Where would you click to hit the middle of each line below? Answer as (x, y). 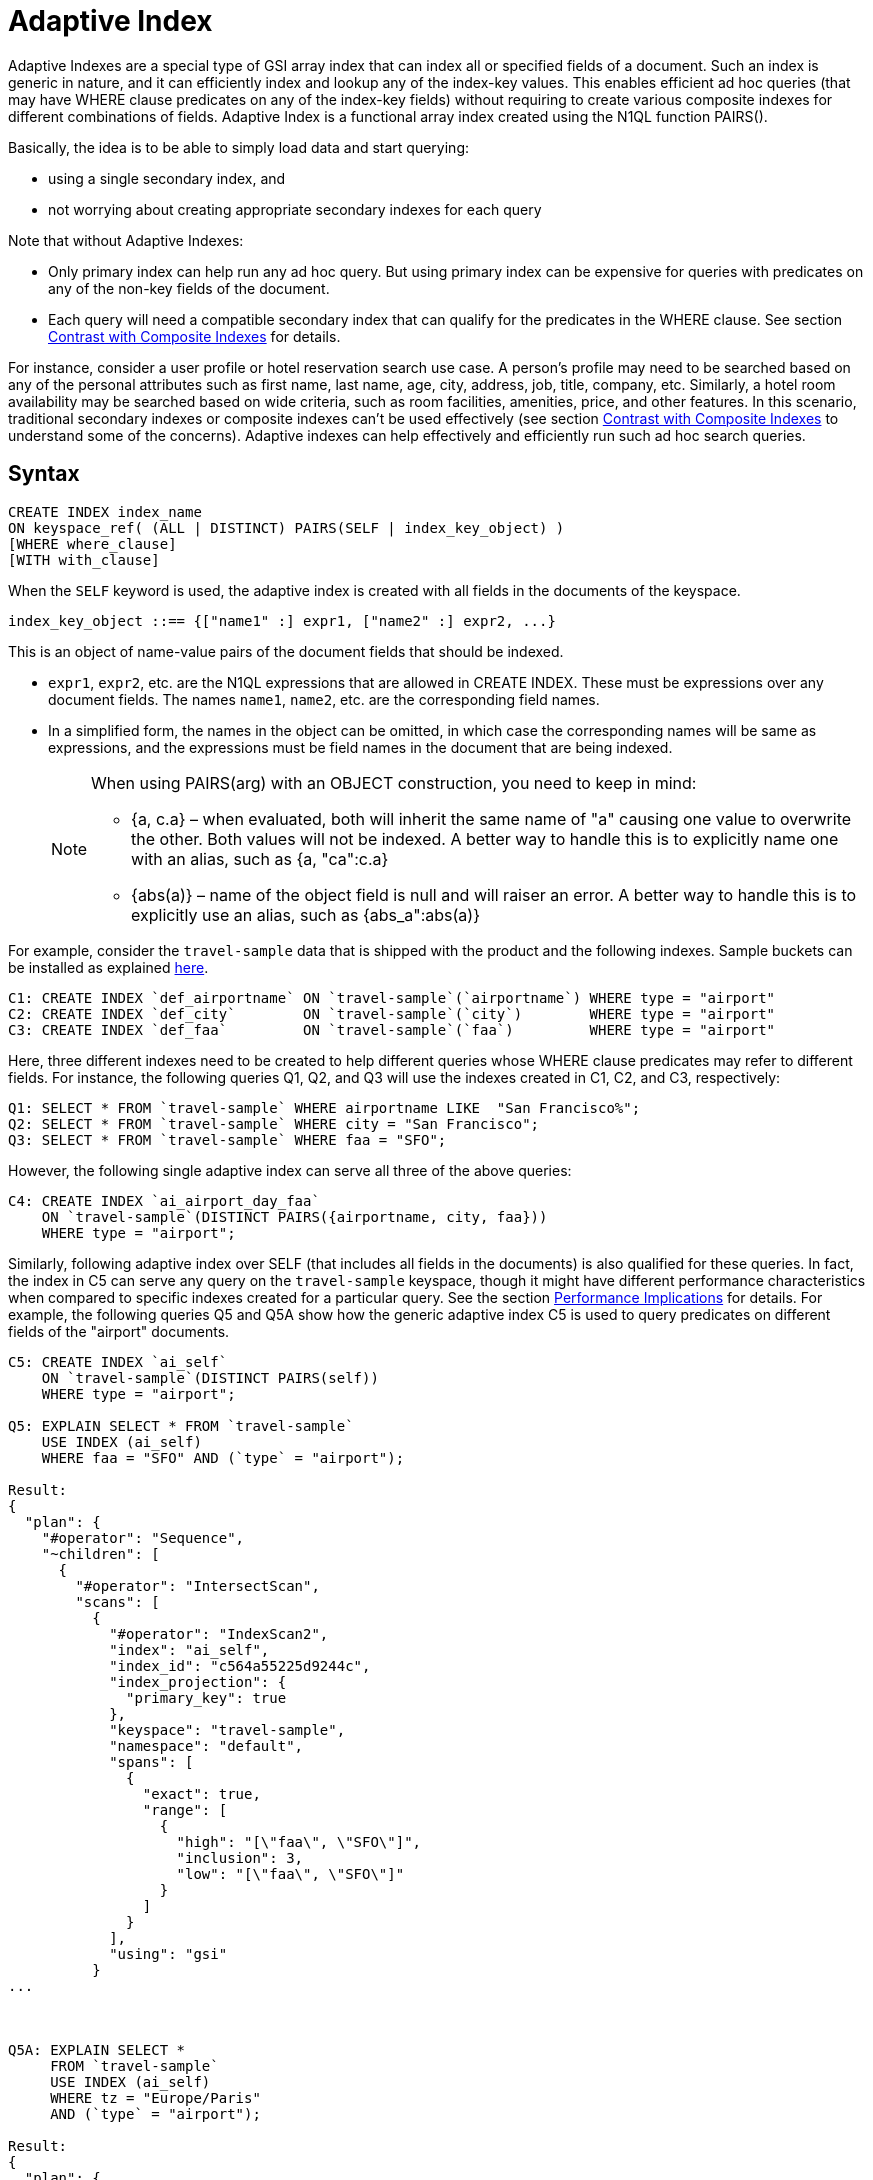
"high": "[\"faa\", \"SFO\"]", (299, 1841)
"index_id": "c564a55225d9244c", (240, 1665)
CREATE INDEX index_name (105, 511)
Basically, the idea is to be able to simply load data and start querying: (239, 147)
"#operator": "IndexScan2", (219, 1633)
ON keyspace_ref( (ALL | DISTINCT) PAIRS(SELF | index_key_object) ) (286, 527)
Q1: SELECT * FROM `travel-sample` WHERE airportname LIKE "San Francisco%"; (324, 1107)
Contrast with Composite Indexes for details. (194, 336)
